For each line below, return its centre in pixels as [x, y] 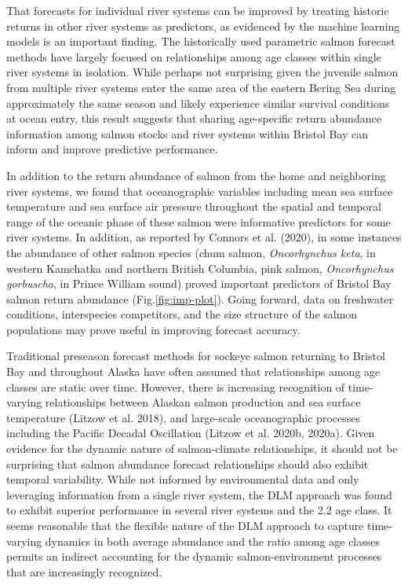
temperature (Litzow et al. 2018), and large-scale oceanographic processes [183, 417]
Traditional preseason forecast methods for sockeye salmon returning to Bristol [196, 356]
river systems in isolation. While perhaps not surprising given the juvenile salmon [202, 72]
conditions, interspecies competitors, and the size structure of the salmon [182, 314]
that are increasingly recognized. [84, 571]
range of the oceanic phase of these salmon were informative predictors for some [199, 221]
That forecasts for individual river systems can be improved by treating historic [198, 10]
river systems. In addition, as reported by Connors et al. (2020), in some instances [204, 237]
